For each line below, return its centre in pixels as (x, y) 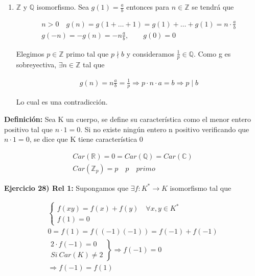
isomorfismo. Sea (63, 7)
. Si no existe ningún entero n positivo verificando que (165, 129)
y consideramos (150, 53)
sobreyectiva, (36, 65)
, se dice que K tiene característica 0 (86, 139)
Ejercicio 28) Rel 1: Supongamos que (66, 187)
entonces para (148, 7)
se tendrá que (213, 7)
